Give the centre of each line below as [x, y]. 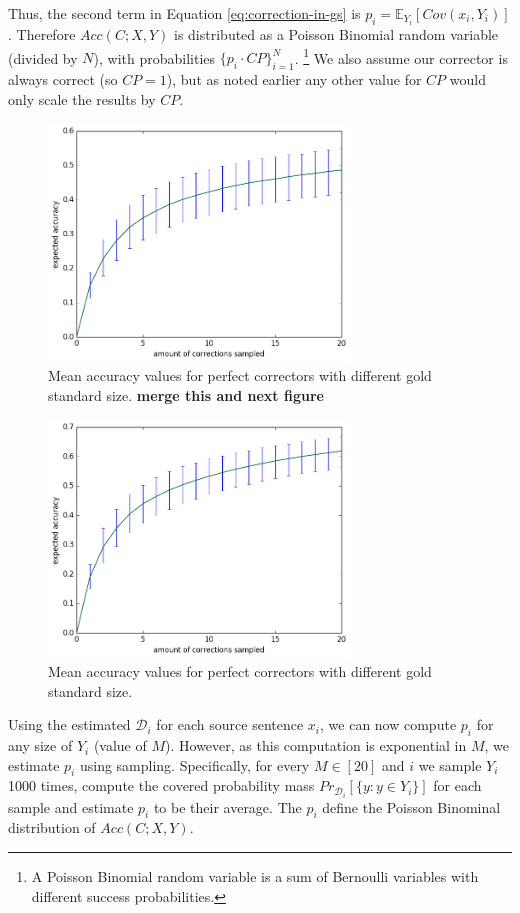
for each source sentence [230, 724]
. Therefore [42, 34]
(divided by [43, 57]
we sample [450, 764]
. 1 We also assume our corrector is [401, 56]
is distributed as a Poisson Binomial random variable [336, 34]
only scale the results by [82, 98]
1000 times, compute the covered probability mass [161, 785]
